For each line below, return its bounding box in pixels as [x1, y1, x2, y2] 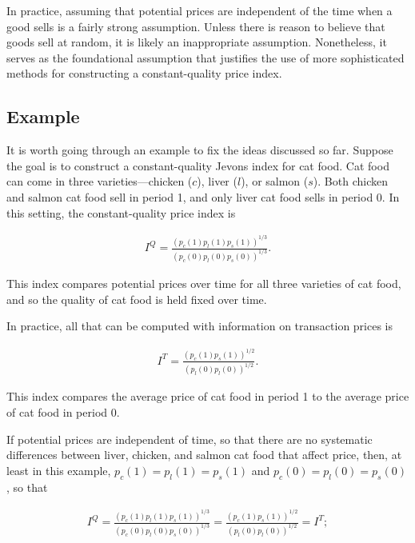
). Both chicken [313, 173, 388, 190]
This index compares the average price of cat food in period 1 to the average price [6, 388, 409, 405]
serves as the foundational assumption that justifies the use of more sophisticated [6, 49, 405, 66]
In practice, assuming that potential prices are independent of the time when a [6, 2, 393, 18]
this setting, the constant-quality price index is [6, 204, 236, 221]
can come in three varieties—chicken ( [6, 173, 193, 190]
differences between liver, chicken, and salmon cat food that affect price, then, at [6, 446, 402, 463]
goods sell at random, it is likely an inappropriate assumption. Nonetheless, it [6, 34, 387, 50]
